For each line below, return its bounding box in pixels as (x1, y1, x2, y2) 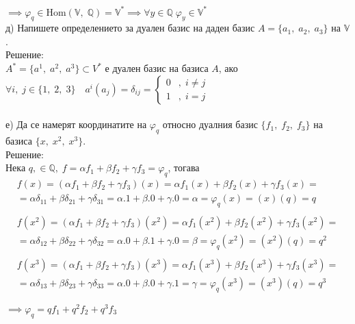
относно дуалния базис (162, 117, 258, 132)
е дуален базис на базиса (105, 61, 209, 75)
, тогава (168, 160, 200, 175)
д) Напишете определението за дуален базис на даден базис (5, 21, 255, 35)
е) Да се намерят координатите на (5, 117, 147, 132)
